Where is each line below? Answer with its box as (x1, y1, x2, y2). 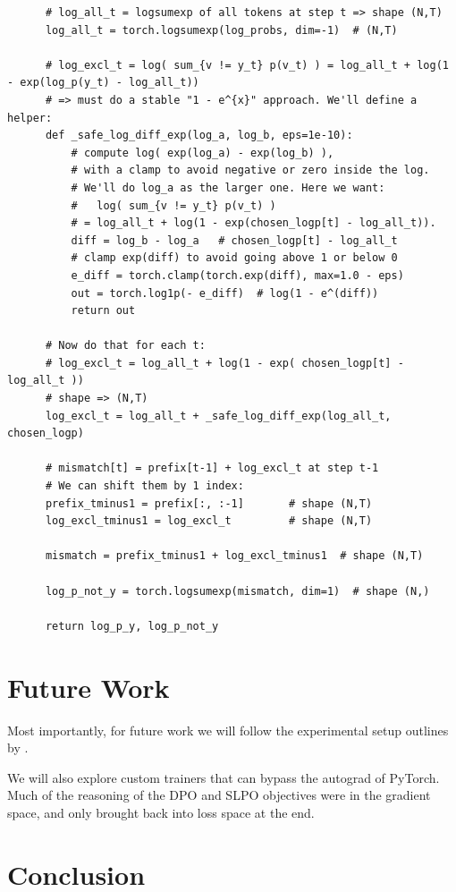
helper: (7, 111, 53, 124)
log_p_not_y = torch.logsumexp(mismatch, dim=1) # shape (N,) (45, 584, 430, 598)
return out (71, 304, 136, 318)
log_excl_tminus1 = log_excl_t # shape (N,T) (45, 514, 373, 528)
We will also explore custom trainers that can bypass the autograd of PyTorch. (7, 768, 440, 786)
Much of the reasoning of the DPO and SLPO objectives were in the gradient (7, 786, 431, 804)
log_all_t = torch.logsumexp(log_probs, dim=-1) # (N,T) (45, 23, 398, 37)
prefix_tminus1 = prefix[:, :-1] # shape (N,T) (45, 497, 373, 510)
